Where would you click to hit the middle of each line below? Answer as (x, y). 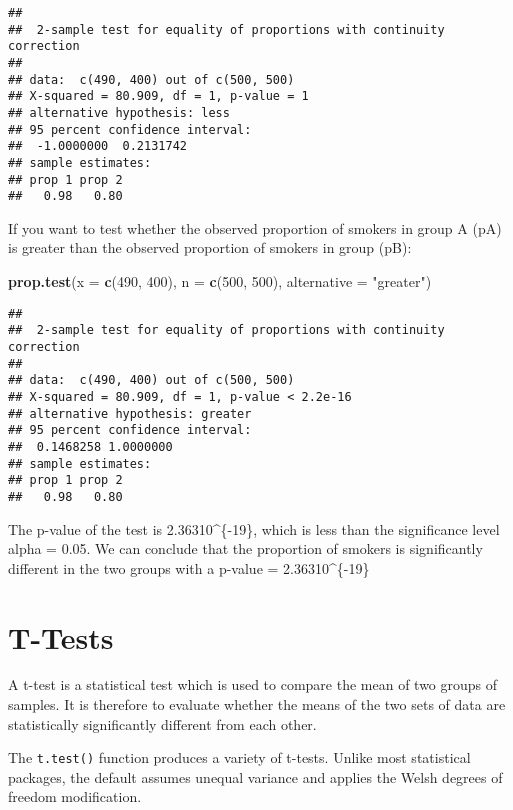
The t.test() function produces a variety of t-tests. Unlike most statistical (239, 757)
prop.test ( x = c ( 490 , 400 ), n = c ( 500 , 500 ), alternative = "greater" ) (220, 281)
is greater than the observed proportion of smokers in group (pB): (210, 247)
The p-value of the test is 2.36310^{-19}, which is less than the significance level (254, 528)
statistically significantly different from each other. (162, 723)
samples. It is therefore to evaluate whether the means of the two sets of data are (257, 704)
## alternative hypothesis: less (119, 112)
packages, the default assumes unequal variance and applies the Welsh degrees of (255, 776)
